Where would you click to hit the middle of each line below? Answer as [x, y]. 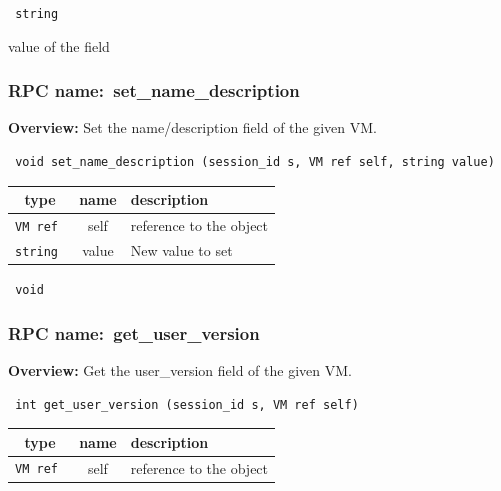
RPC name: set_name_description [154, 90]
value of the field [59, 45]
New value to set [181, 249]
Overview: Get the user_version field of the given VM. [180, 369]
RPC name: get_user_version [134, 332]
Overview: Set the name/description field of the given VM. [193, 127]
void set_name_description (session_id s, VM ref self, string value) [255, 162]
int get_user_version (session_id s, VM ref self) [187, 404]
